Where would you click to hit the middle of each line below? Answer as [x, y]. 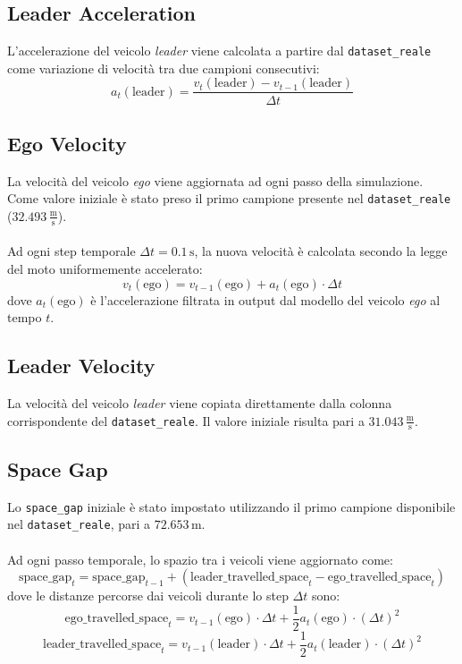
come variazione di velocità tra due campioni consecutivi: [164, 68]
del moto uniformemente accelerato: [105, 268]
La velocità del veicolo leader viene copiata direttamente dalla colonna [200, 402]
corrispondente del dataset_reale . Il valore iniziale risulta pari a [186, 420]
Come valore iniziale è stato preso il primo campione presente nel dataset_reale [229, 198]
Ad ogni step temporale [71, 251]
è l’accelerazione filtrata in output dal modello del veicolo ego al [265, 299]
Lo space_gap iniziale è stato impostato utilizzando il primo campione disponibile [231, 506]
